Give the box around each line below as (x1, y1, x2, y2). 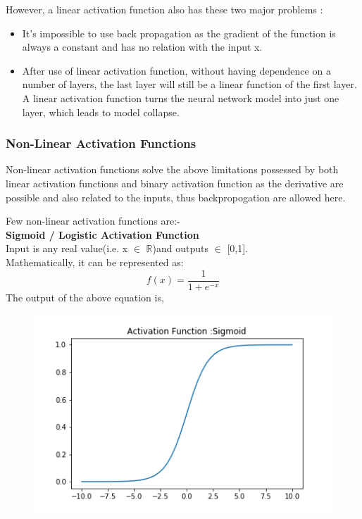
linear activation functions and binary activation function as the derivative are (6, 175, 344, 190)
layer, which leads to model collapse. (22, 104, 180, 119)
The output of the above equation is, (6, 289, 164, 304)
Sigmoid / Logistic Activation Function (6, 227, 199, 242)
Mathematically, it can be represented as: (6, 254, 184, 269)
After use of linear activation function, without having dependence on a (22, 63, 331, 77)
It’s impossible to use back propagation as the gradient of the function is (22, 25, 336, 40)
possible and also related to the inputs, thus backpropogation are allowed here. (6, 189, 346, 204)
